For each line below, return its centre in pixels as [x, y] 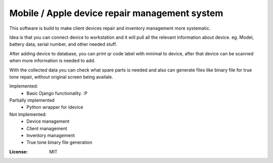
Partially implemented [32, 100]
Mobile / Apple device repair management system [116, 13]
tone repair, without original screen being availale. [61, 77]
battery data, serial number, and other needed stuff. [63, 44]
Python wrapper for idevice [55, 107]
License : [18, 151]
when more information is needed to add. [52, 61]
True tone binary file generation [59, 142]
